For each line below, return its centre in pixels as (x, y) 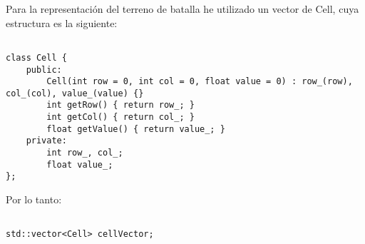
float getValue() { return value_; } (136, 129)
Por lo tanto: (34, 199)
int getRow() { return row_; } (120, 105)
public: (44, 70)
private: (46, 141)
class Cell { (36, 57)
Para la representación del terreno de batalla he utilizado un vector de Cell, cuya (182, 9)
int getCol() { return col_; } (120, 117)
